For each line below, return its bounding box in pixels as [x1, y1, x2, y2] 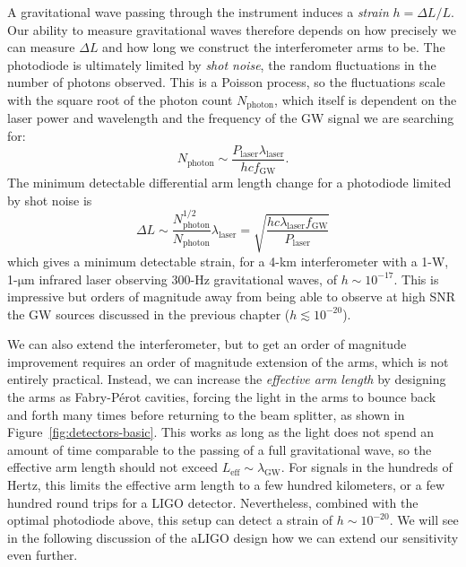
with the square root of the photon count [7, 90, 233, 109]
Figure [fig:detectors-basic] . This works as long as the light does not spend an [7, 423, 435, 441]
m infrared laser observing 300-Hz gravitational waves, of [24, 269, 337, 288]
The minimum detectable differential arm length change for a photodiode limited [7, 173, 452, 192]
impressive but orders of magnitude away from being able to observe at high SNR [7, 287, 456, 306]
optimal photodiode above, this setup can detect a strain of [7, 510, 333, 529]
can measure [7, 38, 75, 57]
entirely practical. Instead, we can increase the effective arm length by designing [7, 370, 446, 388]
